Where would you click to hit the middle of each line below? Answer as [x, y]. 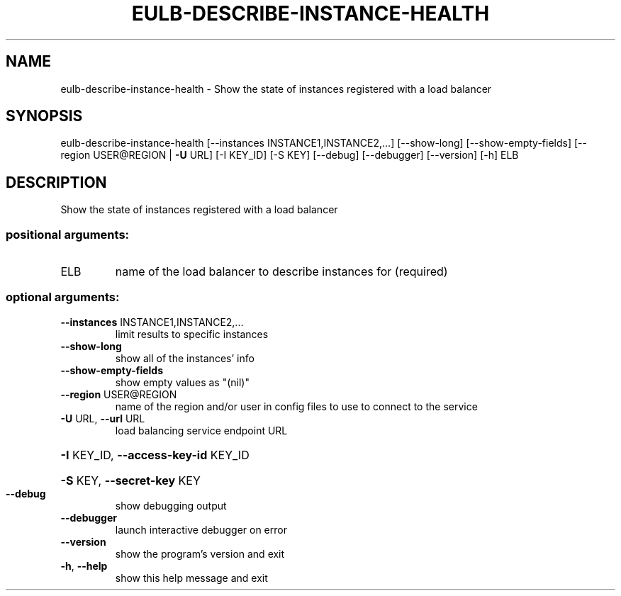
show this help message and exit [191, 578]
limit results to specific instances [192, 334]
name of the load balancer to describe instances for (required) [281, 272]
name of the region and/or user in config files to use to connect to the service [296, 406]
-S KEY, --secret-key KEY [130, 480]
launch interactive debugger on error [201, 529]
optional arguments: [63, 297]
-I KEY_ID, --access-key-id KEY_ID [155, 455]
